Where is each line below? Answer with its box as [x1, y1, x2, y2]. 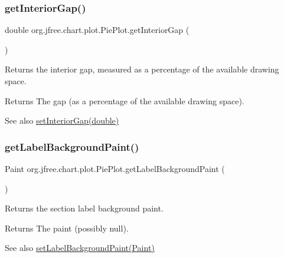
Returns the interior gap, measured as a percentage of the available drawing [5, 63, 279, 75]
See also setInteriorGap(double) [5, 114, 119, 127]
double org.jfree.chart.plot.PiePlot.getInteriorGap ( [5, 24, 190, 36]
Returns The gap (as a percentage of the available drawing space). [5, 94, 244, 107]
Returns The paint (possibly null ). [5, 221, 129, 234]
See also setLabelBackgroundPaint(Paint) [5, 242, 155, 254]
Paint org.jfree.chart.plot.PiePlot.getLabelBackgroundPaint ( [5, 163, 225, 174]
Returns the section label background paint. [5, 202, 164, 214]
